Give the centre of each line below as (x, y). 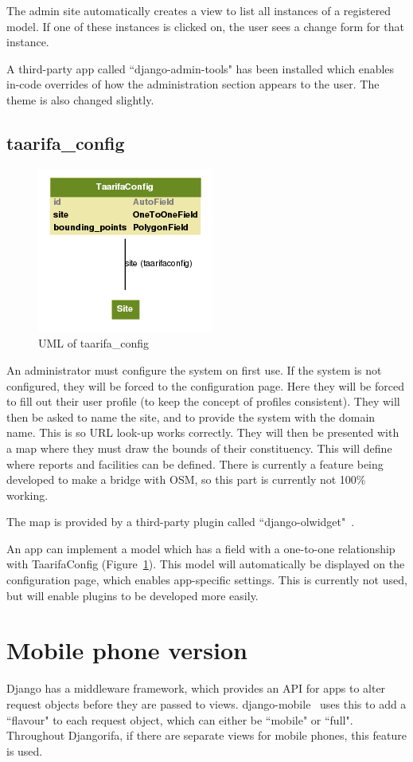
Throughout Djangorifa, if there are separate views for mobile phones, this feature (206, 735)
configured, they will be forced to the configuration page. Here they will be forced (205, 385)
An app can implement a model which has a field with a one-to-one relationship (201, 548)
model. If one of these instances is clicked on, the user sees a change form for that (205, 26)
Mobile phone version (127, 650)
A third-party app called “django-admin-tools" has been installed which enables (201, 68)
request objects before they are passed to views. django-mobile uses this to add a (206, 703)
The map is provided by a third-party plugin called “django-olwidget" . (181, 522)
